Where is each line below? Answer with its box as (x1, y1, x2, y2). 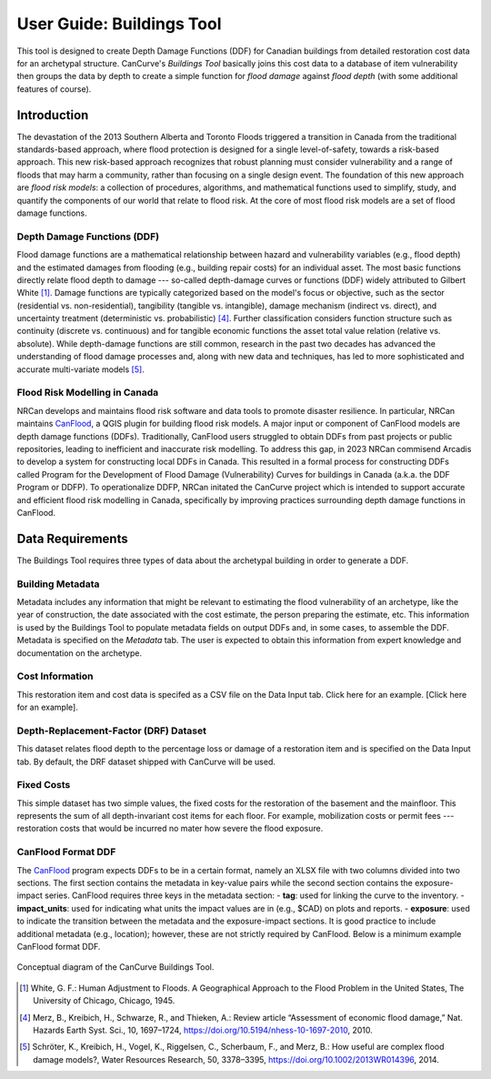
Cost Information (16, 670, 94, 682)
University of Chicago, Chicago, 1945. (33, 995, 175, 1006)
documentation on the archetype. (16, 647, 143, 659)
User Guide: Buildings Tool (16, 14, 222, 34)
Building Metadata (16, 578, 100, 590)
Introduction (16, 107, 89, 123)
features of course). (16, 83, 92, 95)
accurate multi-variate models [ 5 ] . (16, 364, 145, 375)
